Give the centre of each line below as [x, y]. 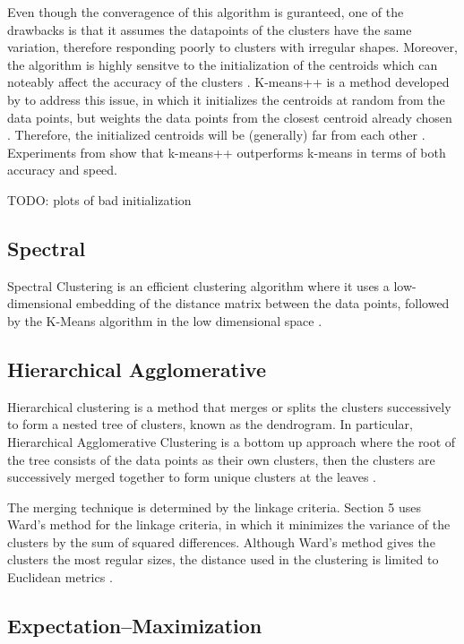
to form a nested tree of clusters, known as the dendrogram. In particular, [210, 424]
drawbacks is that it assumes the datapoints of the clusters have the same [210, 29]
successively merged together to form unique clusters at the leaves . [192, 477]
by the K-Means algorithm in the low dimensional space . [165, 320]
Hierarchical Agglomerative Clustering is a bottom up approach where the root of [232, 441]
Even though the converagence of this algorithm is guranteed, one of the [206, 12]
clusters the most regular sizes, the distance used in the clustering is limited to [223, 559]
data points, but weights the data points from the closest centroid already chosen [230, 117]
